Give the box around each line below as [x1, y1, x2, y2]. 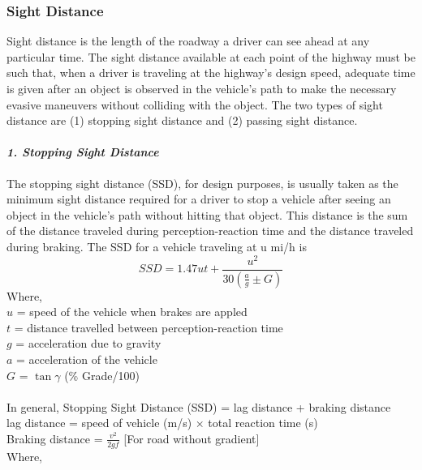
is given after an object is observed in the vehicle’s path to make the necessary [6, 80, 397, 96]
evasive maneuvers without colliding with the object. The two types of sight [6, 96, 383, 113]
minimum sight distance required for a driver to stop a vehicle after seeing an [6, 190, 391, 207]
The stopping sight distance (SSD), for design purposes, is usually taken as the [6, 174, 398, 191]
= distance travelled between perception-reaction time [14, 318, 283, 335]
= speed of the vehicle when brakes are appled [16, 303, 248, 320]
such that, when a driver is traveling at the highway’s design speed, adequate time [6, 64, 416, 81]
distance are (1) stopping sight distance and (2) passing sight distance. [6, 112, 358, 129]
